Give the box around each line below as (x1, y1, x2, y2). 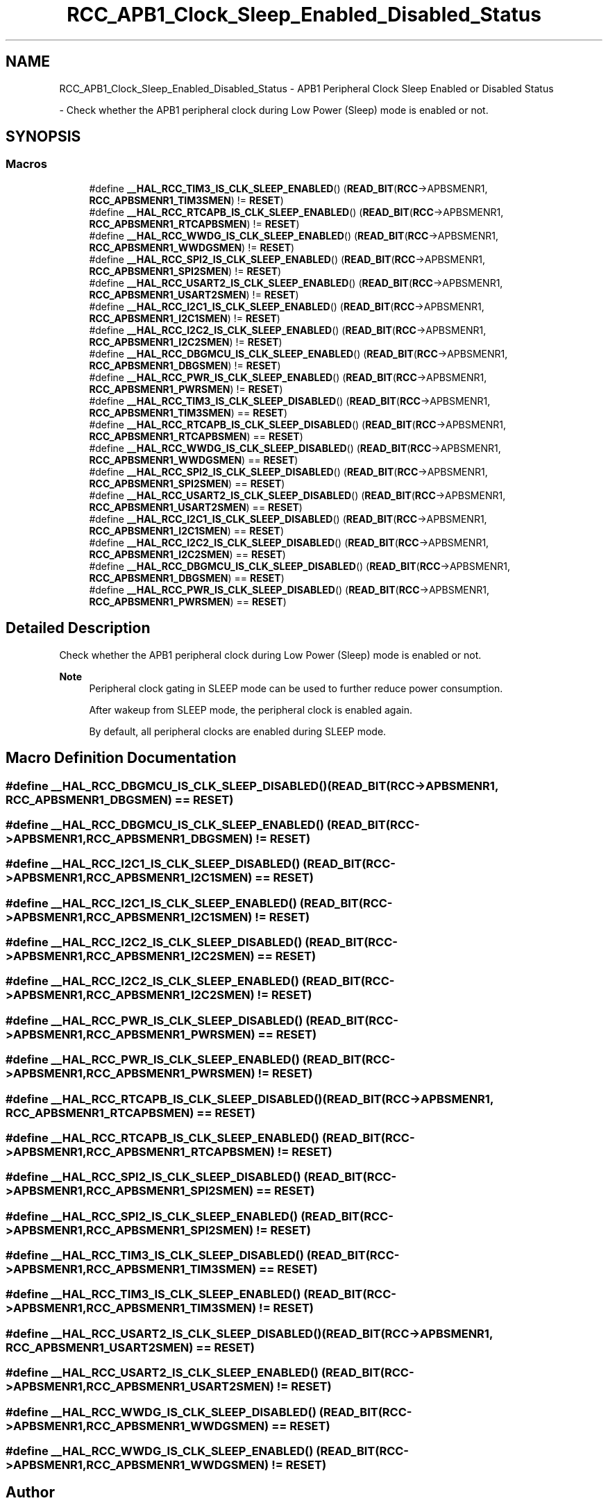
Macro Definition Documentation (6, 749, 237, 767)
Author (6, 1484, 55, 1502)
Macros (6, 157, 47, 171)
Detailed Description (6, 619, 151, 637)
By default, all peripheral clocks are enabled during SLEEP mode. (89, 725, 387, 737)
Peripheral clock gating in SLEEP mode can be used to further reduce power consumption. (89, 682, 503, 694)
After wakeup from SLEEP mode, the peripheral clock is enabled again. (89, 703, 413, 716)
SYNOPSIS (6, 128, 81, 146)
